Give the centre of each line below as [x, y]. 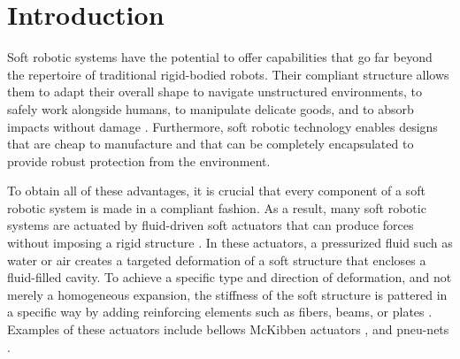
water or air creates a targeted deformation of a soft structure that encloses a [217, 260]
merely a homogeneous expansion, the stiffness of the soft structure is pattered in [227, 294]
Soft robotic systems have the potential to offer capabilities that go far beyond [220, 57]
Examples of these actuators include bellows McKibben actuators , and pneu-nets [228, 329]
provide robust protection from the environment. [139, 160]
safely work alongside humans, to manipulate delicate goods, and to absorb [211, 108]
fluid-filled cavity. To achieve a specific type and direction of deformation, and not [230, 277]
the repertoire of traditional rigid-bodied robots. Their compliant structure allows [228, 74]
